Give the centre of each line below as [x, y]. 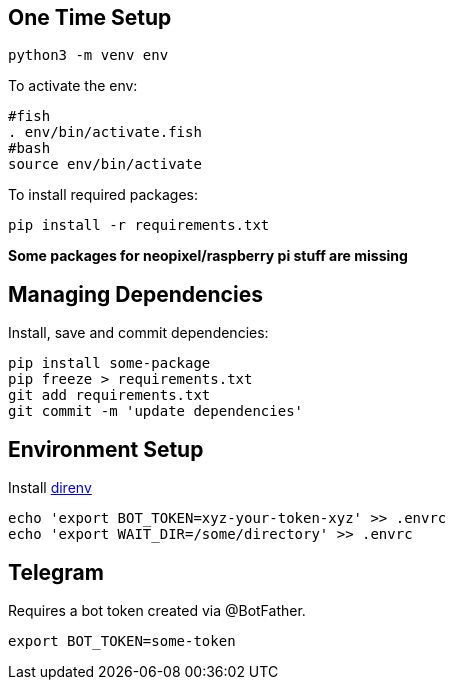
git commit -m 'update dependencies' [156, 411]
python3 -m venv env [88, 55]
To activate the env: [73, 86]
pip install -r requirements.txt [139, 225]
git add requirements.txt [109, 395]
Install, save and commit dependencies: [138, 333]
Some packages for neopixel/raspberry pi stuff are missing [208, 256]
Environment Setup [106, 449]
